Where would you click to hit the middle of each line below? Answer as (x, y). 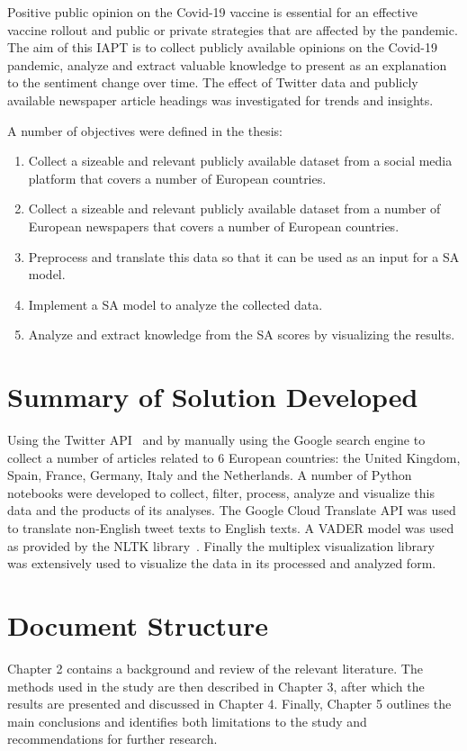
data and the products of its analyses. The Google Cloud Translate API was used (232, 510)
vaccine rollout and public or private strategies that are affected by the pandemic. (233, 29)
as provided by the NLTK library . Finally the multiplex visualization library (221, 545)
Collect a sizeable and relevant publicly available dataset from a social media (240, 161)
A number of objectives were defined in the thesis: (145, 130)
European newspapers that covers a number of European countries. (214, 226)
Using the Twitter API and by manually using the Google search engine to (216, 440)
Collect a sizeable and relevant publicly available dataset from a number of (234, 208)
